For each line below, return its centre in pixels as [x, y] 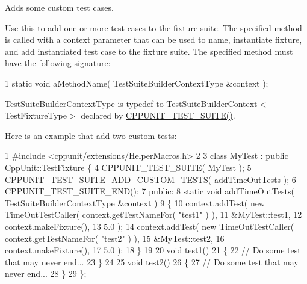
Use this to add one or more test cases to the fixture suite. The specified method [153, 27]
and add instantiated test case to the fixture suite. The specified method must [149, 51]
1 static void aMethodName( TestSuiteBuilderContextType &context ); [137, 83]
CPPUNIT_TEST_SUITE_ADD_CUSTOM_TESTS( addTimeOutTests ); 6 [150, 179]
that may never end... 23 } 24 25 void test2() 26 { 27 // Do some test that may [152, 261]
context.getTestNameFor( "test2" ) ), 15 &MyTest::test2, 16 [115, 238]
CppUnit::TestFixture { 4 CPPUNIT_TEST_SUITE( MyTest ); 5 [128, 167]
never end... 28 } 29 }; [46, 273]
